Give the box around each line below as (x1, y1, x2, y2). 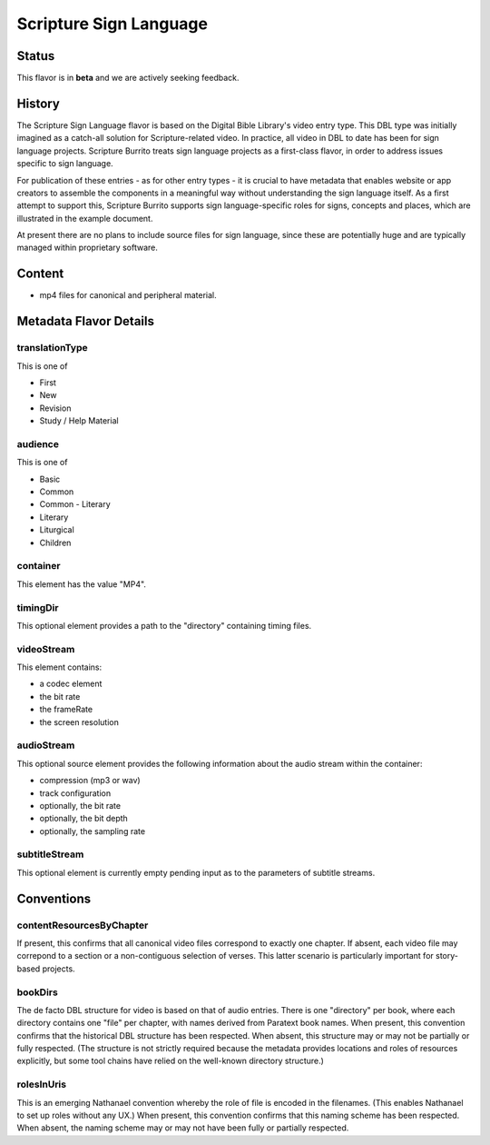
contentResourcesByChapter (16, 919, 149, 931)
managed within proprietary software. (16, 242, 158, 254)
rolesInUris (16, 1078, 67, 1090)
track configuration (39, 787, 112, 799)
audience (16, 437, 59, 450)
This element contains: (16, 662, 103, 672)
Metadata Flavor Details (16, 314, 154, 329)
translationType (16, 342, 88, 354)
